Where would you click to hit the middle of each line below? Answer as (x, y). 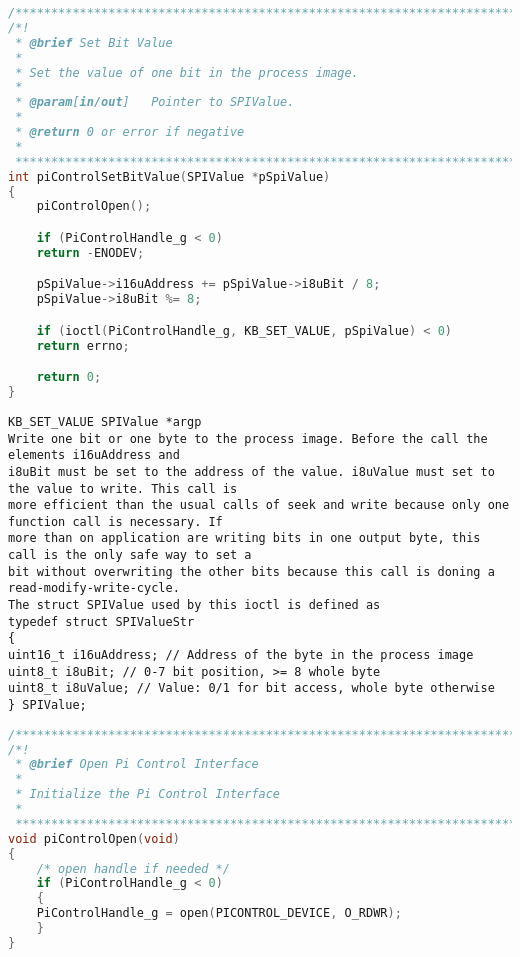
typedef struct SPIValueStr (101, 621)
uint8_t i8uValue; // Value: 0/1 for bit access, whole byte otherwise (251, 688)
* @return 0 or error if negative (130, 132)
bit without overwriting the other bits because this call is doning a (251, 571)
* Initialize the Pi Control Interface (148, 794)
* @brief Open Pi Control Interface (137, 764)
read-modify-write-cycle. (94, 588)
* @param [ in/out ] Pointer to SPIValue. (155, 102)
